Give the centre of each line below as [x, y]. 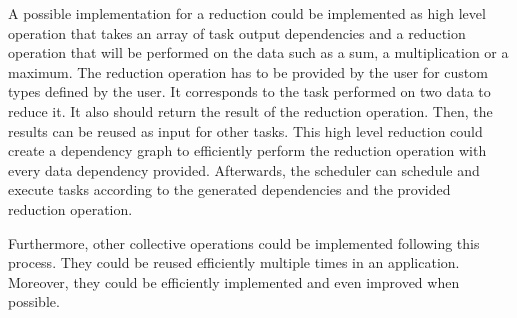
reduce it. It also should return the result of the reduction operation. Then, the [250, 110]
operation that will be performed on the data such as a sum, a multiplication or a [258, 52]
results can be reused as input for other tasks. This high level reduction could [245, 130]
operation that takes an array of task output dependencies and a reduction [237, 32]
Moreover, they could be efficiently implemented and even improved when [234, 281]
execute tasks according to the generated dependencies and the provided [229, 189]
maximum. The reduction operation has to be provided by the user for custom [248, 71]
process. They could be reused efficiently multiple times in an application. [234, 262]
